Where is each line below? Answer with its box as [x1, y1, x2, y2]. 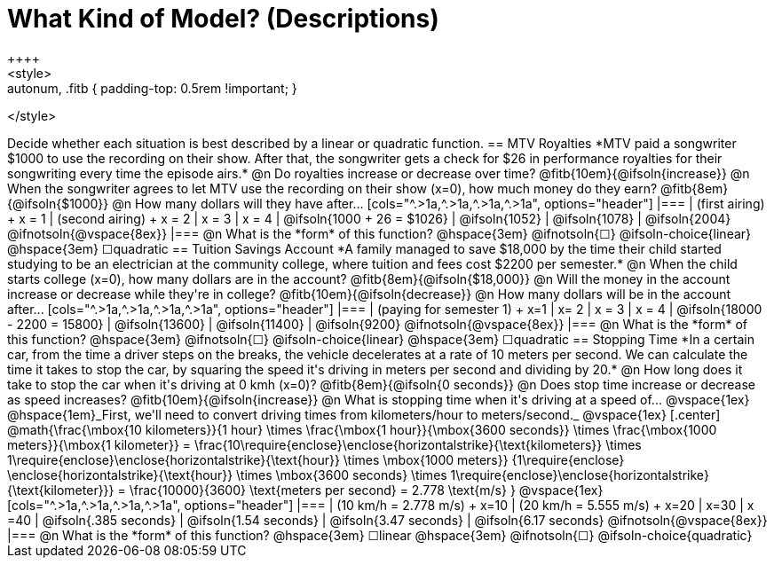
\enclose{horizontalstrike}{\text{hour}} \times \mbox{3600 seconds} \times [7, 467, 447, 483]
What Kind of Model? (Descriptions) [7, 4, 439, 34]
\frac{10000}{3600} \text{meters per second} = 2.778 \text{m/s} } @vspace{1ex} [129, 482, 604, 498]
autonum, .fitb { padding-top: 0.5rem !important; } [7, 80, 297, 96]
